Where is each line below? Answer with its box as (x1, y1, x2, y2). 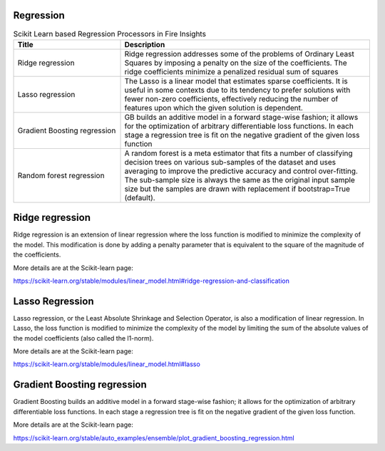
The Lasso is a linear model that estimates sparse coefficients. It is (124, 76, 349, 85)
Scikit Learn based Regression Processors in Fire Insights (13, 28, 207, 38)
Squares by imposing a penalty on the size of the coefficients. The (124, 58, 347, 68)
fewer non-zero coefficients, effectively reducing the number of (124, 93, 339, 103)
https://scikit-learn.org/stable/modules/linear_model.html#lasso (13, 360, 201, 368)
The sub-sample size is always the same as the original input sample (124, 175, 356, 185)
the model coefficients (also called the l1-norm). (13, 333, 154, 342)
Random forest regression (17, 170, 105, 180)
